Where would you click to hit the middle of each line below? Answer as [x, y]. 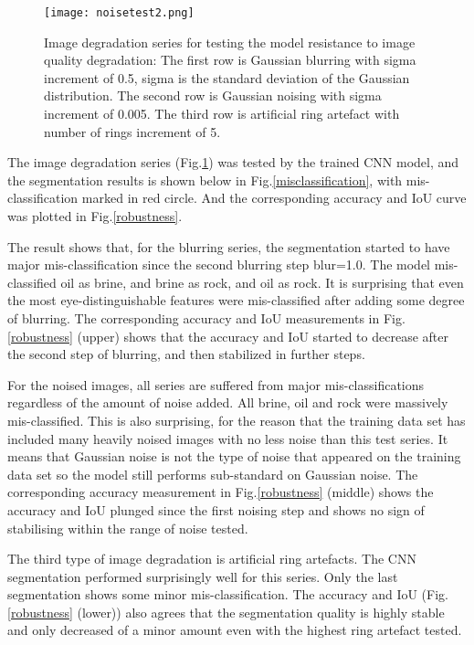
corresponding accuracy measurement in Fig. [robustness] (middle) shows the [221, 492]
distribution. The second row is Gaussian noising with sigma [213, 95]
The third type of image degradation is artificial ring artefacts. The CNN [212, 559]
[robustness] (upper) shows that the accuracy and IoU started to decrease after [228, 336]
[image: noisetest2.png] [119, 13]
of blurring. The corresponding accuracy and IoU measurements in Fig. [206, 317]
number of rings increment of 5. [132, 131]
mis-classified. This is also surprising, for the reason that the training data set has [237, 420]
